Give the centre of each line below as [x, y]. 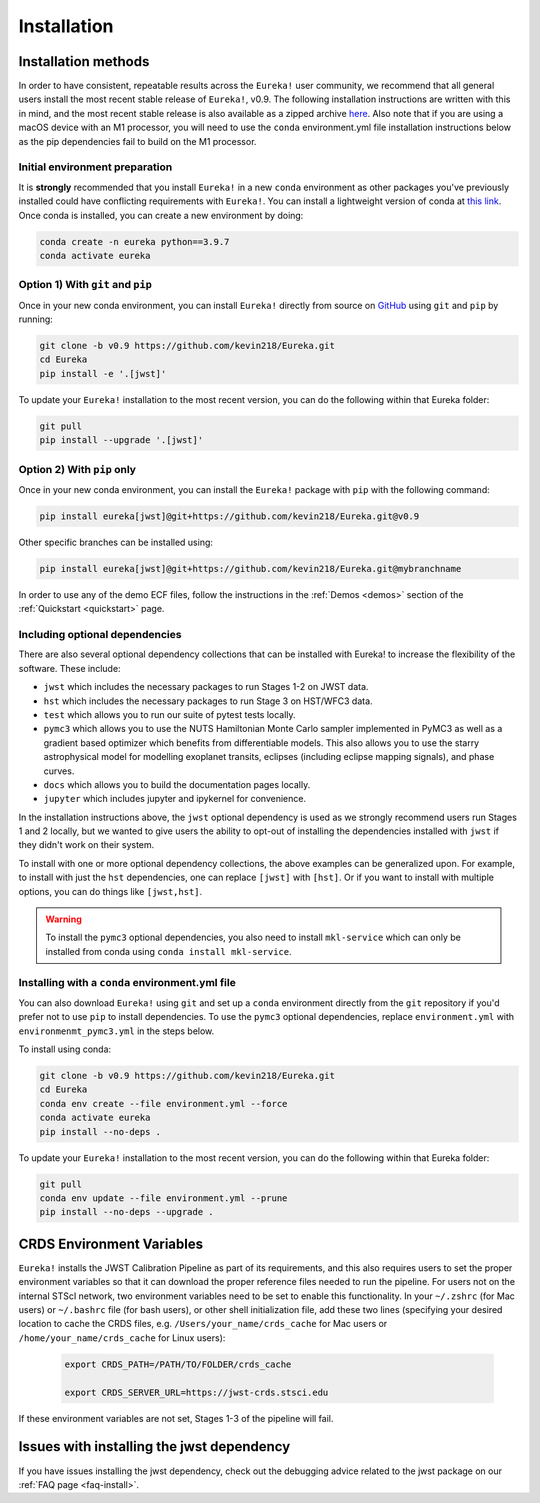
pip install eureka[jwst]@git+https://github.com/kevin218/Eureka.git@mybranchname [250, 568]
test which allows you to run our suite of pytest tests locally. [169, 714]
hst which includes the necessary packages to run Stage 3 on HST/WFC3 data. [208, 701]
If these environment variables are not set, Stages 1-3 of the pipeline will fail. [176, 1418]
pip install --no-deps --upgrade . [126, 1212]
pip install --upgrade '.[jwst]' [121, 440]
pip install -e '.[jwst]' [103, 373]
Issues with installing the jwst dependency [154, 1446]
